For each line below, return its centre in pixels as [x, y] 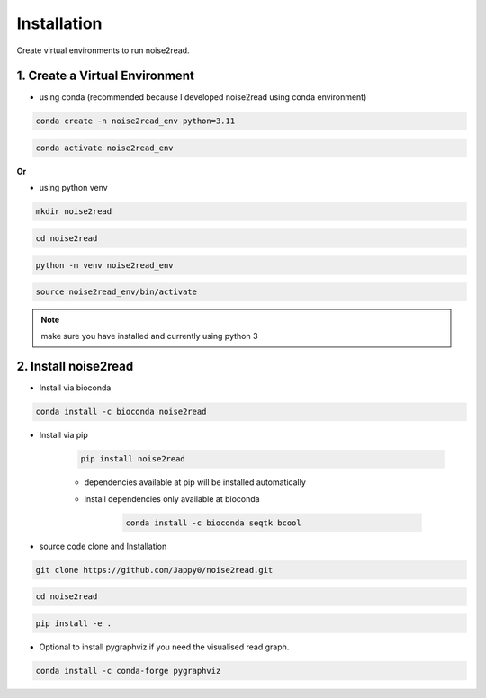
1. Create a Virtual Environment [106, 76]
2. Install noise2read [75, 367]
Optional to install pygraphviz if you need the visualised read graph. [164, 647]
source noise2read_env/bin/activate [117, 292]
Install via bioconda [75, 388]
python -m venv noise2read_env [105, 265]
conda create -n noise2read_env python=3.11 [135, 121]
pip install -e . [74, 623]
